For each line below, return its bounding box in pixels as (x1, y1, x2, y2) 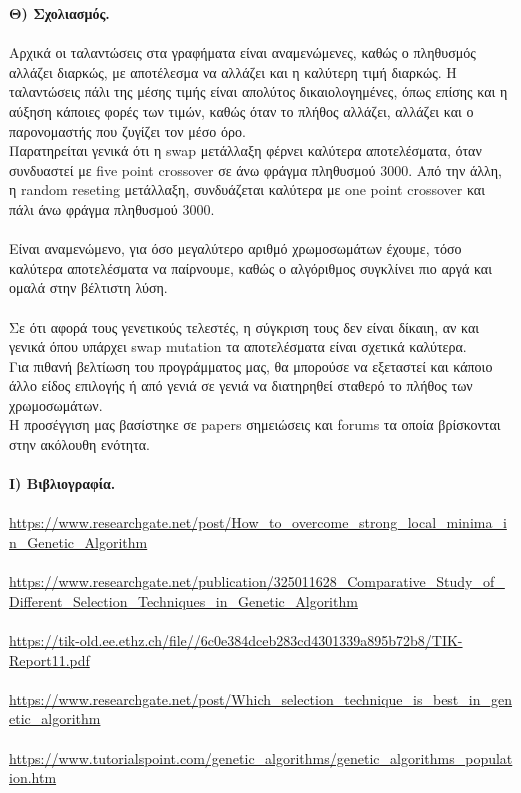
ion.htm (9, 767, 57, 788)
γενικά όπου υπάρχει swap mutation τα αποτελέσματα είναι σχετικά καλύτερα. (9, 336, 467, 357)
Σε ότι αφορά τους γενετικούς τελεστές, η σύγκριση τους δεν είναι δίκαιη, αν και (9, 316, 480, 337)
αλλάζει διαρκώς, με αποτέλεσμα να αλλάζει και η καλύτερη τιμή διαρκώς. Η (9, 61, 457, 82)
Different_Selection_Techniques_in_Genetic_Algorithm (9, 590, 358, 611)
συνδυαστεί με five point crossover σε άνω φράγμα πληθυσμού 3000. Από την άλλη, (9, 159, 502, 180)
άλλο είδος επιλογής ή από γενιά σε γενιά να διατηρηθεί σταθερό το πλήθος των (9, 375, 473, 396)
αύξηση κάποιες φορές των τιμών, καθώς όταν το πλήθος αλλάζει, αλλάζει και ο (9, 100, 474, 121)
